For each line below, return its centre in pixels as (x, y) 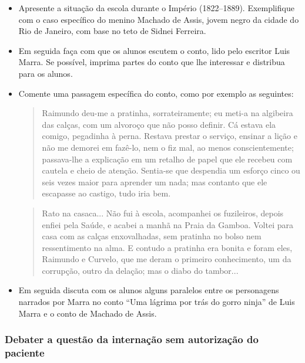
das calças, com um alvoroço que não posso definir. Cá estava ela (159, 124)
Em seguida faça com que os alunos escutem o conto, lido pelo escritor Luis (154, 50)
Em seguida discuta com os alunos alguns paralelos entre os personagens (149, 290)
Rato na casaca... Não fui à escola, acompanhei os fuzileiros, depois (163, 213)
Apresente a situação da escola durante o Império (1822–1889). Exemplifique (156, 8)
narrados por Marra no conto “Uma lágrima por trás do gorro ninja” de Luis (157, 302)
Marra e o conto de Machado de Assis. (88, 313)
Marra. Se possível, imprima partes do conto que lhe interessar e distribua (152, 62)
